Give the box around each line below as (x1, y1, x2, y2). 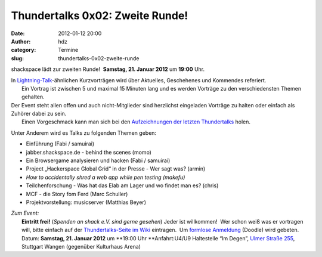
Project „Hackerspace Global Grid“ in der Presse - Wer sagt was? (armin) (26, 165, 206, 172)
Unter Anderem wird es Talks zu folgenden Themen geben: (11, 129, 157, 137)
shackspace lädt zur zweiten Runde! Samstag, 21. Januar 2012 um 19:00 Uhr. (11, 66, 205, 73)
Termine (58, 47, 79, 54)
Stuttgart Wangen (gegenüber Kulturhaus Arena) (21, 243, 141, 250)
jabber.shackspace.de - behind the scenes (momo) (26, 148, 152, 156)
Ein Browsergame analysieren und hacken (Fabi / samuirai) (26, 157, 171, 164)
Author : (11, 38, 31, 45)
